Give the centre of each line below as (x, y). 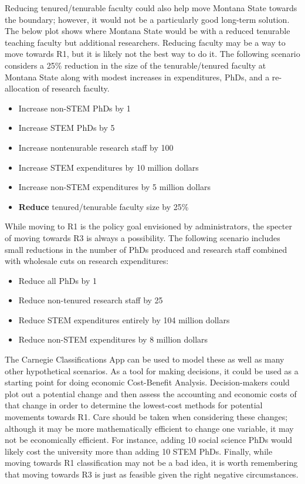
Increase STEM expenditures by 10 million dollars (109, 167)
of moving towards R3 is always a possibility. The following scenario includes (143, 237)
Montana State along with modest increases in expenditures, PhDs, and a (137, 77)
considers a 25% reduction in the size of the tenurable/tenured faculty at (135, 65)
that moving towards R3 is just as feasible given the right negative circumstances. (152, 474)
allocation (22, 88)
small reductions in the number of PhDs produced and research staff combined (146, 249)
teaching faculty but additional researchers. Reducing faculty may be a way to (145, 42)
